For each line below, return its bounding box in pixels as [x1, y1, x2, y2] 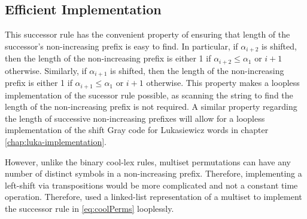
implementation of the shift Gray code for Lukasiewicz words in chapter [5, 124, 269, 136]
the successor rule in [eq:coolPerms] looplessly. [5, 202, 174, 214]
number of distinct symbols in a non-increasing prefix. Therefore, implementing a [5, 167, 302, 180]
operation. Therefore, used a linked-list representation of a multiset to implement [5, 190, 302, 203]
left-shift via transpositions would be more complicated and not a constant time [5, 178, 298, 191]
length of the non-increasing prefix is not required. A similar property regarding [5, 100, 297, 113]
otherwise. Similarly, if [5, 64, 87, 76]
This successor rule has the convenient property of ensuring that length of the [5, 28, 290, 41]
